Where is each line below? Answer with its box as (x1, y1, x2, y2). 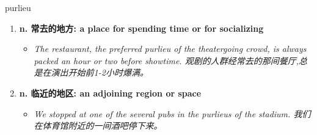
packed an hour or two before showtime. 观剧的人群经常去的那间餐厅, (34, 54, 299, 67)
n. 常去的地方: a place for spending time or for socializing (19, 21, 264, 34)
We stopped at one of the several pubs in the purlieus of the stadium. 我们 (34, 107, 311, 120)
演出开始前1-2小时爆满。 (51, 66, 148, 79)
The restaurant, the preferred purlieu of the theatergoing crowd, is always (34, 42, 307, 55)
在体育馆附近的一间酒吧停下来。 (34, 119, 162, 132)
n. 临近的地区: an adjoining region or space (19, 86, 202, 99)
